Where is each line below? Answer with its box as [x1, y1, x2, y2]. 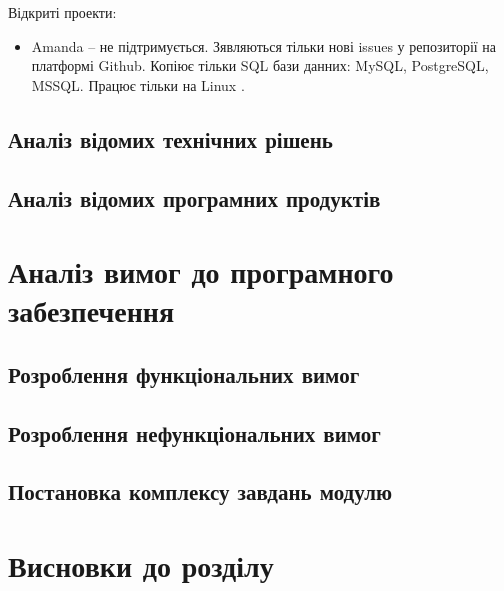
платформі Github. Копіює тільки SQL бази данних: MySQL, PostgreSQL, [31, 55, 489, 76]
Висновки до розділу [8, 545, 274, 586]
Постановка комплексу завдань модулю [8, 476, 393, 507]
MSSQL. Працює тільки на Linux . [31, 74, 245, 95]
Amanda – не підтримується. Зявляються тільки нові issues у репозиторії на [31, 35, 497, 56]
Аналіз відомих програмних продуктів [8, 182, 381, 213]
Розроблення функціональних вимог [8, 358, 360, 389]
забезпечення [8, 290, 175, 331]
